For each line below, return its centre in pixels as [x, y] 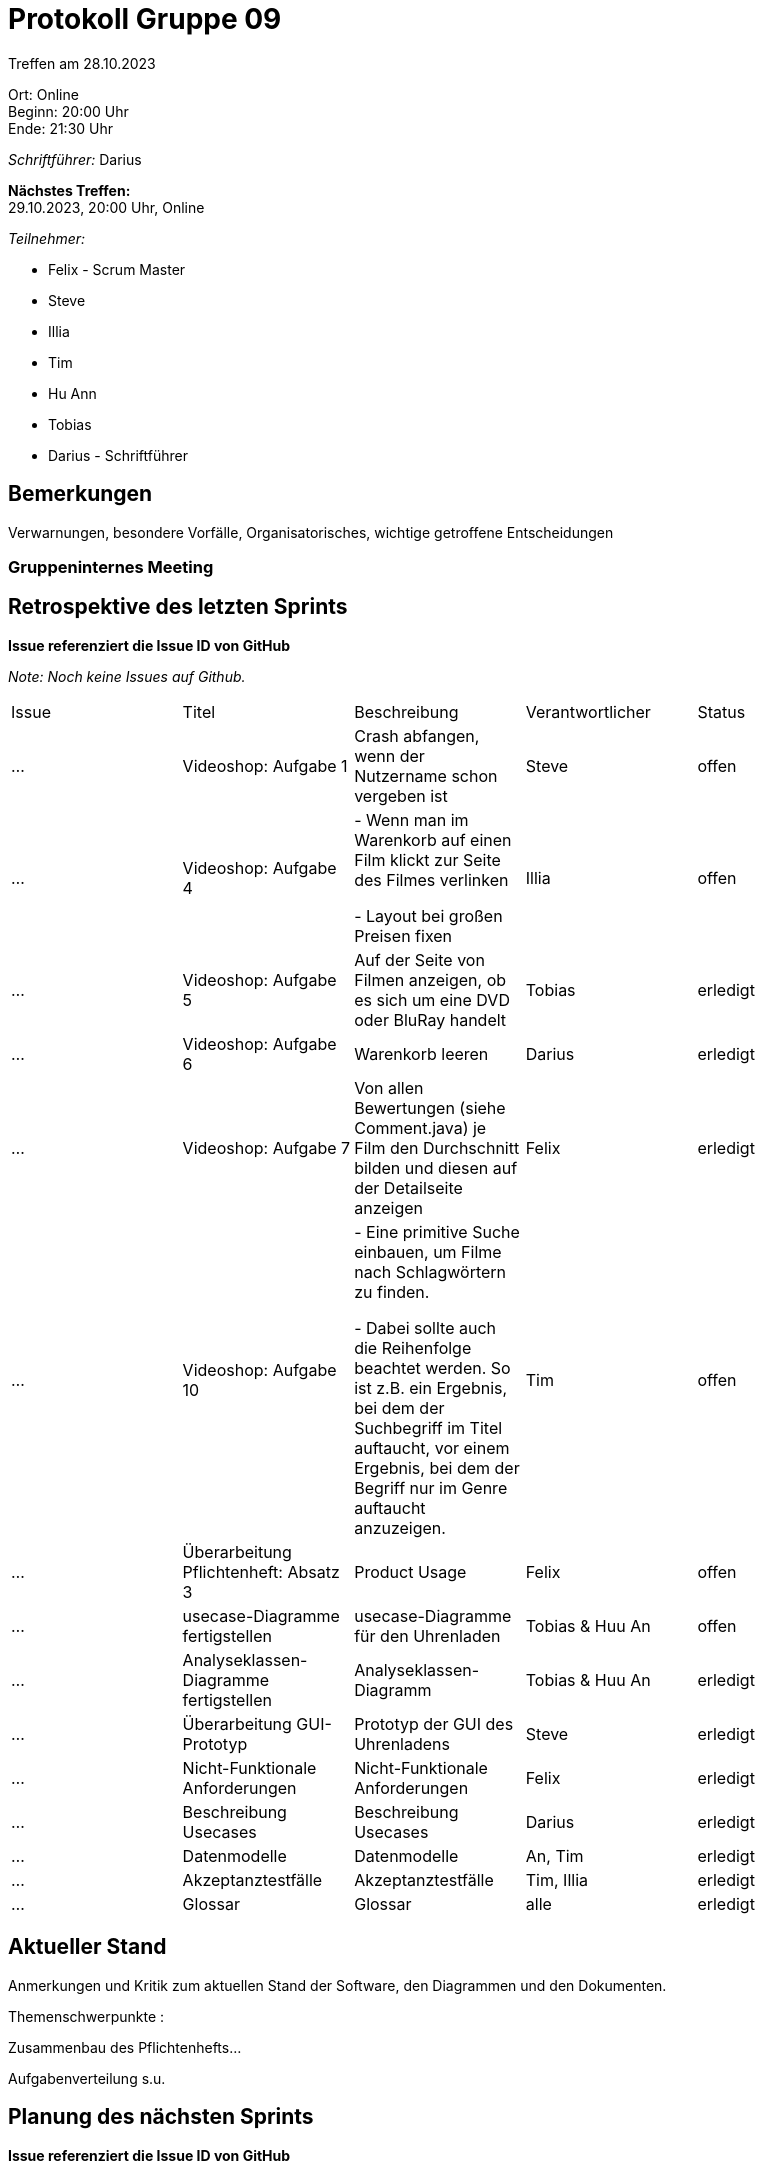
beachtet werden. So [432, 1367]
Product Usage [410, 1571]
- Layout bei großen [428, 915]
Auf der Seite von [419, 959]
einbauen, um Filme [428, 1251]
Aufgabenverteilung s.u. [87, 2078]
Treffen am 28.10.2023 [82, 63]
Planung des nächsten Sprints [161, 2117]
